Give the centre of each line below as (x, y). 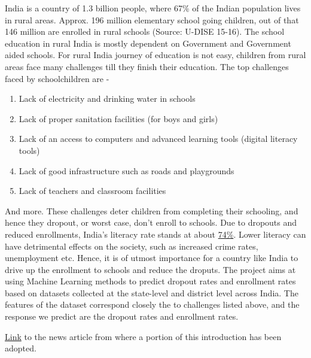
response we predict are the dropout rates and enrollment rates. (122, 316)
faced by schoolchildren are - (57, 78)
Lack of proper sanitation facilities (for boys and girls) (118, 118)
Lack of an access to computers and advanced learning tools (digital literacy (158, 139)
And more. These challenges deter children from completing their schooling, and (152, 210)
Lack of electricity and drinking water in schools (107, 98)
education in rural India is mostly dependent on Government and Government (148, 43)
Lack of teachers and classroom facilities (92, 191)
